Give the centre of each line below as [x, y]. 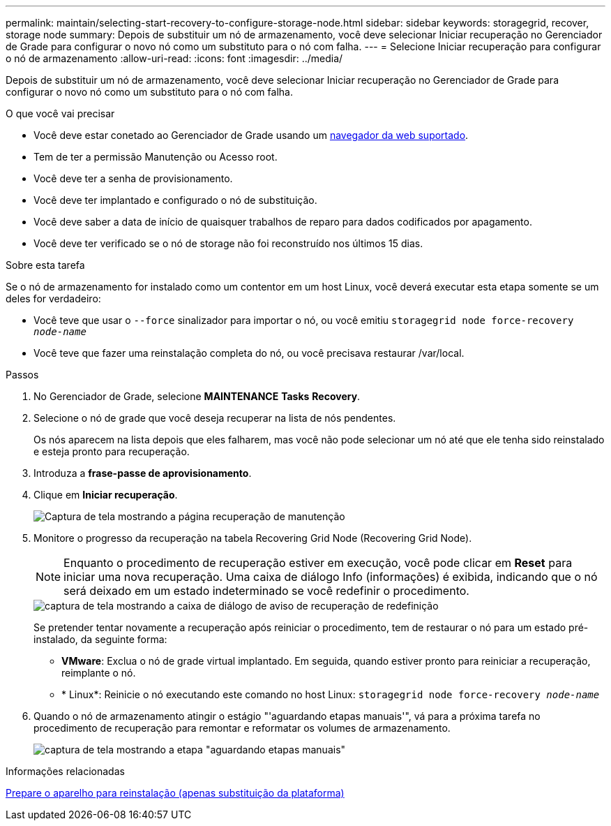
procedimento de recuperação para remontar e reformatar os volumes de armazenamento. [242, 728]
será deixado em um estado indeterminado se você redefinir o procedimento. [266, 591]
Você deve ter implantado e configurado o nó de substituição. [175, 200]
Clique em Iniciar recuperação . [106, 495]
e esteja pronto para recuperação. [112, 451]
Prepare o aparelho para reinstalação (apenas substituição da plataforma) [175, 793]
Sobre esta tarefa [45, 265]
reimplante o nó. [99, 673]
